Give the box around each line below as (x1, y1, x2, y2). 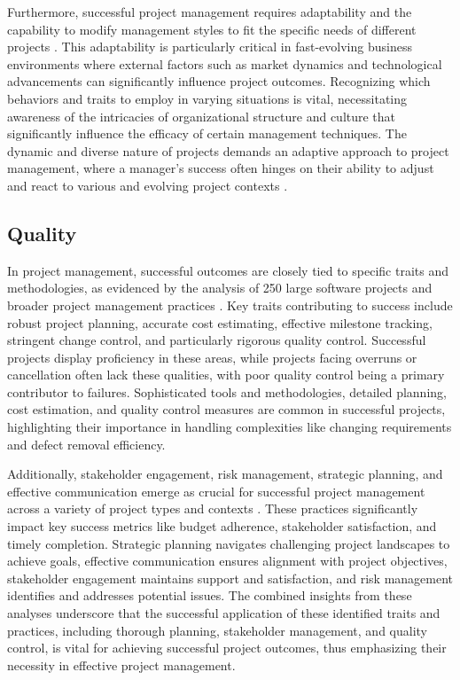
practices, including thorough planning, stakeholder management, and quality (7, 621, 428, 639)
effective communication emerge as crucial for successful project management (7, 481, 425, 500)
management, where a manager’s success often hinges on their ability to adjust (7, 159, 434, 177)
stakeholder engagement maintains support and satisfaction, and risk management (7, 568, 454, 587)
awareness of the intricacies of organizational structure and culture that (7, 106, 396, 125)
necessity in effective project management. (7, 655, 236, 674)
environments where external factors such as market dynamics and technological (7, 54, 442, 73)
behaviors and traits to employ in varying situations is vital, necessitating (7, 89, 408, 107)
